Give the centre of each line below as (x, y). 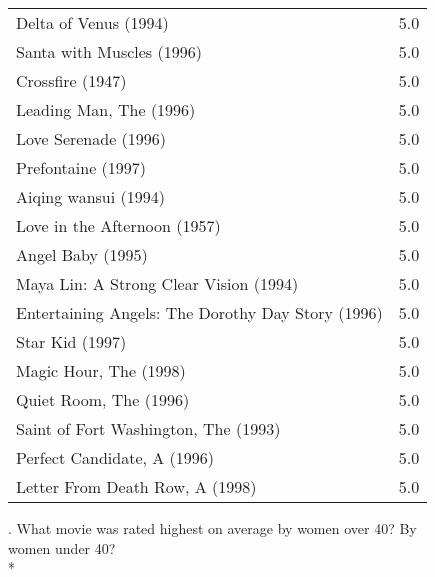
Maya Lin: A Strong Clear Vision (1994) (157, 283)
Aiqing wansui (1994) (90, 196)
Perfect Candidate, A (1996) (115, 457)
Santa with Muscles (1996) (109, 51)
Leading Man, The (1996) (106, 109)
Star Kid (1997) (71, 341)
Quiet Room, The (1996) (103, 399)
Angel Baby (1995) (82, 254)
